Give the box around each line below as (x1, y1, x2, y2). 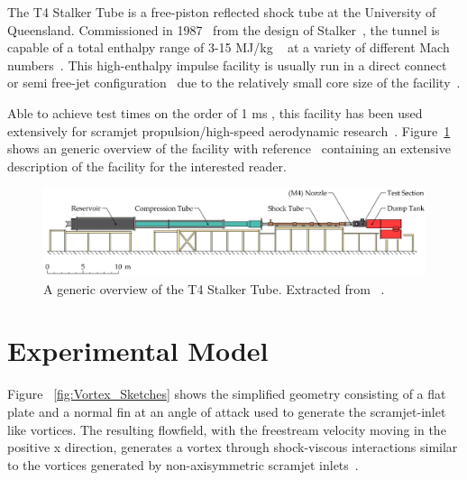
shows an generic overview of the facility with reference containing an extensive (7, 139, 451, 158)
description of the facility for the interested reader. (7, 156, 287, 175)
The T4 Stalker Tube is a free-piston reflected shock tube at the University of (7, 3, 436, 21)
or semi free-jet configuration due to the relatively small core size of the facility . (7, 73, 461, 92)
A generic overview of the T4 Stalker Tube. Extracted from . (43, 279, 385, 298)
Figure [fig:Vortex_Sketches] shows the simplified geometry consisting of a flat (7, 384, 446, 403)
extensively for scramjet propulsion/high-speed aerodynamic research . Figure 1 (7, 121, 451, 140)
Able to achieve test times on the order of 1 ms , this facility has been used (7, 103, 423, 122)
